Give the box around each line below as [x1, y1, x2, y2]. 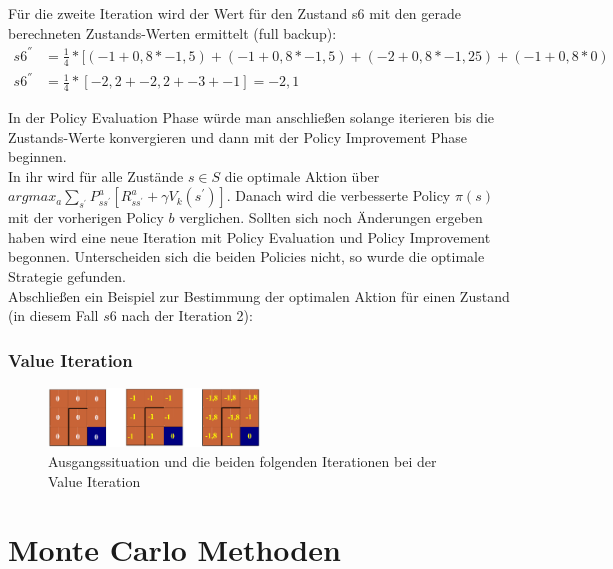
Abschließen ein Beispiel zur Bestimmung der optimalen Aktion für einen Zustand [8, 285, 510, 306]
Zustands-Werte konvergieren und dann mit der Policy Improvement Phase [8, 126, 467, 147]
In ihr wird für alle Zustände [8, 165, 184, 186]
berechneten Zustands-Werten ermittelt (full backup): [8, 22, 337, 43]
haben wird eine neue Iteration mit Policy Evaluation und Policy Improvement [8, 226, 491, 247]
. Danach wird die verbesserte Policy [226, 185, 451, 206]
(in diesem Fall [8, 305, 99, 326]
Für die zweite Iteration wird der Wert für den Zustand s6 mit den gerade [8, 3, 461, 23]
